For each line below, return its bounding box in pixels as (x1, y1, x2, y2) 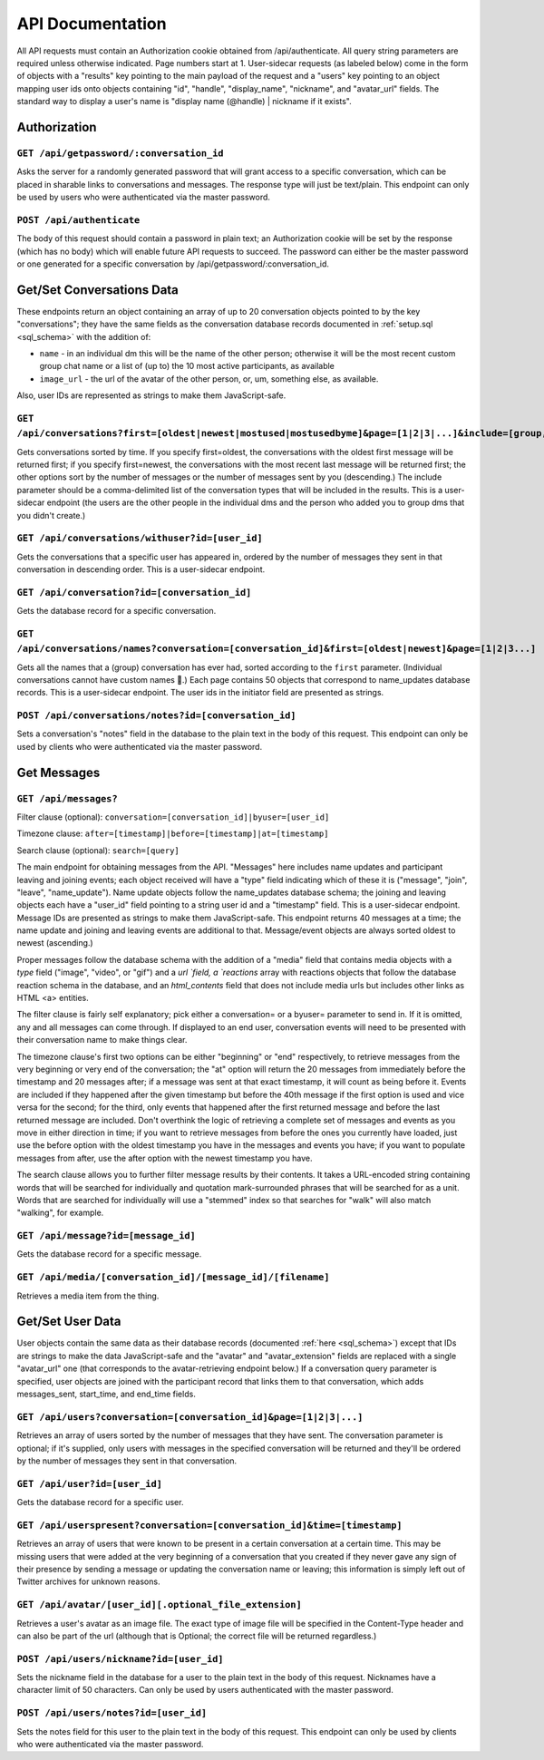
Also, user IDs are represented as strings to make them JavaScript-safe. (16, 390, 287, 401)
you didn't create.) (16, 510, 86, 520)
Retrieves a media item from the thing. (16, 1290, 160, 1301)
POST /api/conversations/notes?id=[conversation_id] (16, 710, 296, 722)
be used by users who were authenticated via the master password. (16, 191, 271, 203)
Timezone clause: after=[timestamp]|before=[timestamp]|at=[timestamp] (16, 828, 329, 839)
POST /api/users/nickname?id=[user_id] (16, 1653, 224, 1665)
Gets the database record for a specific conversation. (16, 606, 217, 617)
